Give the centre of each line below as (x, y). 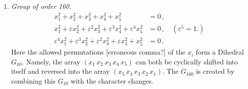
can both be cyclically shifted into (187, 61)
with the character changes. (112, 80)
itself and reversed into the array (60, 71)
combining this (33, 80)
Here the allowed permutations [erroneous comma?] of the (98, 52)
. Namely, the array (51, 61)
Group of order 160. (41, 6)
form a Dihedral (220, 52)
